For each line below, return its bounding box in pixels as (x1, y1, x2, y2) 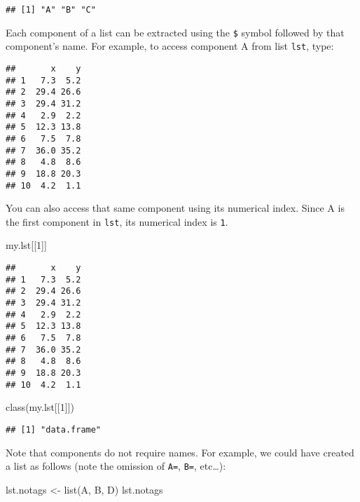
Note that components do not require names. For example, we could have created (6, 445, 354, 459)
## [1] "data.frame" (6, 424, 102, 435)
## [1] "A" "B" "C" (6, 5, 96, 15)
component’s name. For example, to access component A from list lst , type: (6, 39, 334, 53)
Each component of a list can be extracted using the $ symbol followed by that (6, 25, 345, 39)
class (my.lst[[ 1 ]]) (6, 400, 74, 414)
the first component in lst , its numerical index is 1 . (6, 214, 228, 229)
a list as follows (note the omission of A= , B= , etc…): (6, 459, 226, 473)
